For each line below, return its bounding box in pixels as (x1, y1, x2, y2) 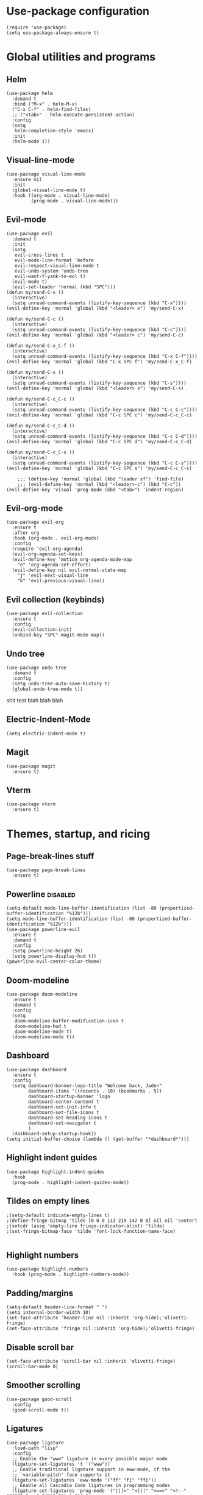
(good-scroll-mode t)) (12, 1407, 69, 1413)
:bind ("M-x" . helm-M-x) (12, 101, 78, 107)
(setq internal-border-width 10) (6, 1310, 91, 1316)
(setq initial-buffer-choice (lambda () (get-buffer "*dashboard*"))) (6, 1136, 190, 1142)
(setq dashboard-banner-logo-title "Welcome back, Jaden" (12, 1082, 163, 1089)
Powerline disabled (6, 889, 76, 899)
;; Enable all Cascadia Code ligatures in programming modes (12, 1482, 171, 1488)
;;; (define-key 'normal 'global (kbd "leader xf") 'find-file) (17, 476, 184, 482)
